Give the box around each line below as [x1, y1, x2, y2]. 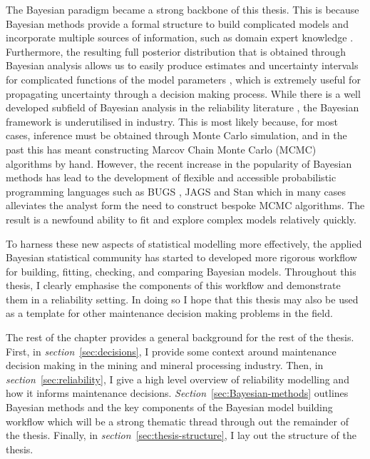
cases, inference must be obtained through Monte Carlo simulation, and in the [6, 128, 347, 143]
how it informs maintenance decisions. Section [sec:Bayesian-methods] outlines [6, 385, 349, 400]
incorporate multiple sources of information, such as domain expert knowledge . [6, 30, 354, 45]
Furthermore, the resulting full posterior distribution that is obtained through [6, 44, 346, 59]
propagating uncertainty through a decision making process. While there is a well [6, 86, 361, 101]
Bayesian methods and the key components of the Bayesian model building [6, 400, 333, 415]
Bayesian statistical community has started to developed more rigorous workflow [6, 250, 357, 265]
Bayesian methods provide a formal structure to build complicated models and [6, 16, 349, 31]
